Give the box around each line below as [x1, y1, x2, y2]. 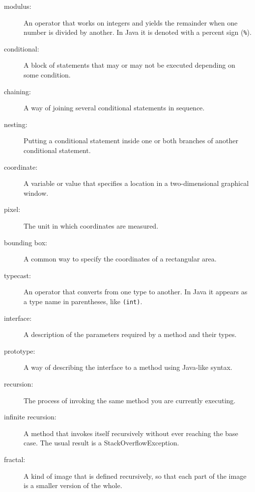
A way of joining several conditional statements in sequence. [24, 103, 205, 113]
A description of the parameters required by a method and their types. [24, 329, 237, 339]
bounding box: [4, 237, 47, 247]
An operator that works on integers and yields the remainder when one [24, 17, 238, 27]
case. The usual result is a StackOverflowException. [24, 438, 179, 448]
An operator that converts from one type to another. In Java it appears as [24, 286, 248, 297]
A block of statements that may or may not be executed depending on [24, 60, 235, 70]
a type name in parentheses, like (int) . [24, 296, 142, 306]
